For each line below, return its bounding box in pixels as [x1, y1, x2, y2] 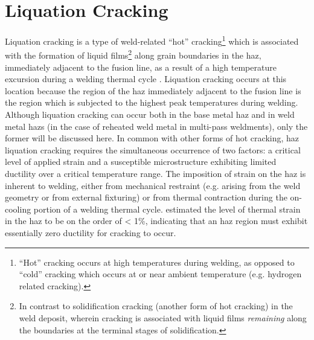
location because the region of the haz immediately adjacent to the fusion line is [5, 84, 301, 97]
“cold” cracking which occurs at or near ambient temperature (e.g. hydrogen [19, 268, 302, 280]
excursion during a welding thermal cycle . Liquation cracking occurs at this [5, 72, 287, 85]
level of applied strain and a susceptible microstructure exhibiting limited [5, 155, 277, 168]
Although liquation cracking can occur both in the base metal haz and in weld [5, 108, 295, 120]
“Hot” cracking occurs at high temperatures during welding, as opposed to [19, 255, 295, 268]
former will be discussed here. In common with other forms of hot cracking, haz [5, 132, 300, 144]
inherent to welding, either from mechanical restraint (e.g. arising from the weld [5, 179, 301, 191]
